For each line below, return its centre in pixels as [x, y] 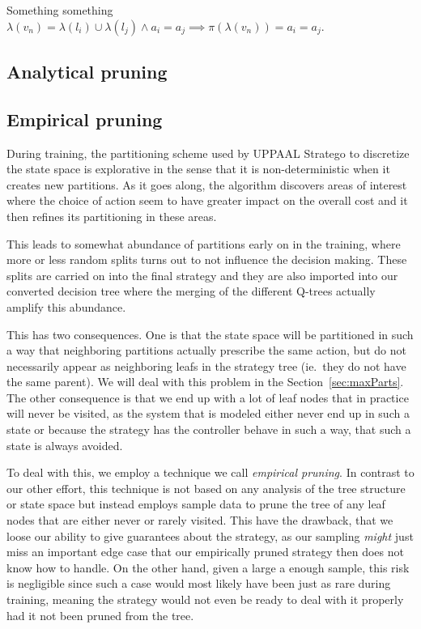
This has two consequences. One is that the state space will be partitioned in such [210, 334]
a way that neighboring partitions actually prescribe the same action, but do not [206, 350]
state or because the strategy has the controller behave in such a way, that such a [209, 429]
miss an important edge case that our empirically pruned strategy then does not [205, 552]
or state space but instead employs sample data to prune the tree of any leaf [196, 504]
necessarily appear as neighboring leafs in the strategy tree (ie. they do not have [206, 365]
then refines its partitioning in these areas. [112, 216]
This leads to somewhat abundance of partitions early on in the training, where [204, 243]
